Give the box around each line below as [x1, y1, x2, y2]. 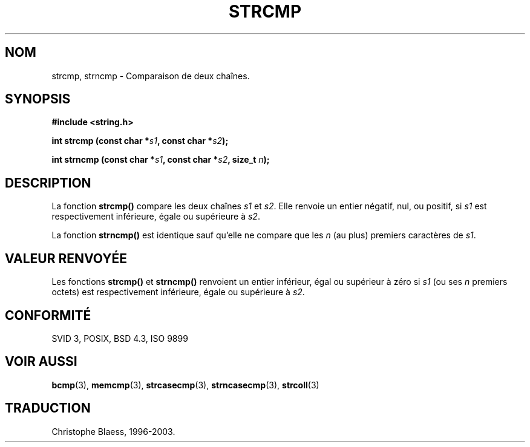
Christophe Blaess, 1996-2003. [51, 426, 175, 437]
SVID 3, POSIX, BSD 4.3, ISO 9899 [51, 333, 188, 344]
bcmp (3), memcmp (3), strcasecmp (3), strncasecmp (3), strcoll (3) [51, 379, 319, 390]
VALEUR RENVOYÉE [5, 250, 127, 266]
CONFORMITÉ [5, 307, 91, 323]
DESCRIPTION [5, 175, 91, 191]
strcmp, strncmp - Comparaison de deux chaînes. [51, 70, 250, 81]
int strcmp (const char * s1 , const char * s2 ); [51, 135, 229, 146]
